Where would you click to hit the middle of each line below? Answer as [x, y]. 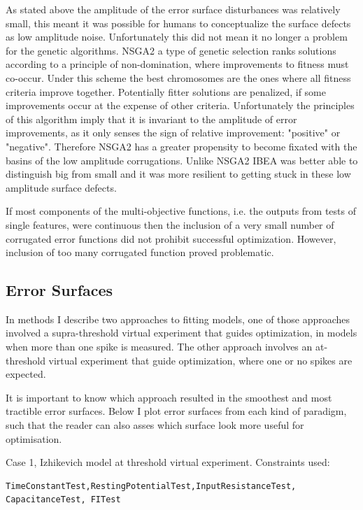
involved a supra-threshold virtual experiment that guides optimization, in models [181, 333]
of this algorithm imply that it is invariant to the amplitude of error [151, 119]
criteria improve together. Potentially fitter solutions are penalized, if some [166, 91]
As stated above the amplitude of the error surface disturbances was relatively [173, 9]
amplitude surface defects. [61, 187]
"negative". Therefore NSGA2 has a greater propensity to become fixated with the [181, 146]
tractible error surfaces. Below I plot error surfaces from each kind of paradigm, [176, 411]
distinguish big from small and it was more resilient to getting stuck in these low [178, 174]
